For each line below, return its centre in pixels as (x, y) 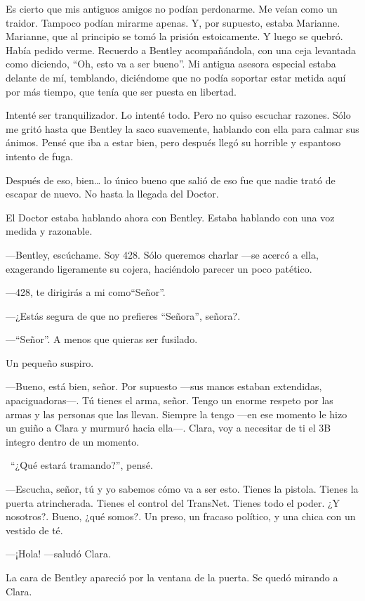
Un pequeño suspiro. (50, 362)
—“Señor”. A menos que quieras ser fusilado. (102, 339)
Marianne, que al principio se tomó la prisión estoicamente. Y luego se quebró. (174, 36)
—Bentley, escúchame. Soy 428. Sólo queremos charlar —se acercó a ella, (162, 254)
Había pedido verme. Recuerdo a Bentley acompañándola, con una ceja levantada (181, 50)
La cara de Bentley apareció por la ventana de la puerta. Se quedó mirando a (172, 577)
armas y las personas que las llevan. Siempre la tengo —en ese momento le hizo (177, 414)
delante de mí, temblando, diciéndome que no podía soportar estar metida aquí (176, 77)
